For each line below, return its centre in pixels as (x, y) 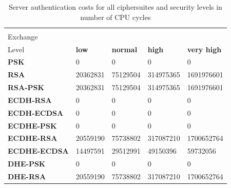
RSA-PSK (26, 87)
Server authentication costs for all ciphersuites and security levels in (115, 7)
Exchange (23, 36)
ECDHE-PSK (32, 125)
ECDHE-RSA (33, 138)
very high (204, 49)
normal (124, 49)
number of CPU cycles (115, 17)
